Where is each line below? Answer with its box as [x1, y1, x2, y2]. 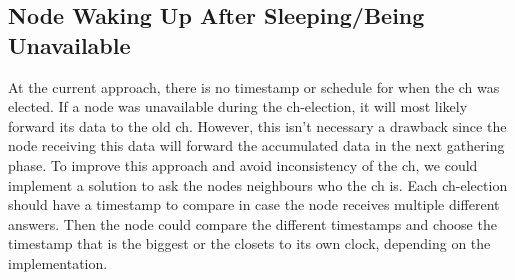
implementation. [8, 252, 108, 273]
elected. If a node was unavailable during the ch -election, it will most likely [8, 96, 468, 117]
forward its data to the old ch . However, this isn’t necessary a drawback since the [8, 115, 507, 136]
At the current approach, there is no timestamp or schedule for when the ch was [8, 76, 500, 97]
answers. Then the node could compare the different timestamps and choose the [8, 213, 497, 234]
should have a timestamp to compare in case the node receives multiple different [8, 194, 500, 215]
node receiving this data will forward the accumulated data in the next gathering [8, 135, 505, 156]
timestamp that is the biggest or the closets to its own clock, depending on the [8, 233, 491, 254]
